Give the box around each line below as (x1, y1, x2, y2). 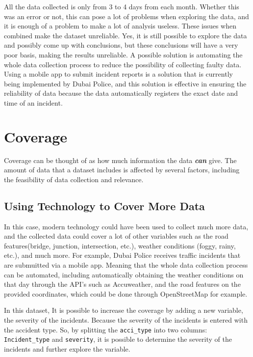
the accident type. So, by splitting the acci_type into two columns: (4, 324, 207, 334)
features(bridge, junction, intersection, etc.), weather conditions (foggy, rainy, (4, 240, 236, 250)
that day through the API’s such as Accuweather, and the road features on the (4, 279, 241, 289)
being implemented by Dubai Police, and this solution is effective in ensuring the (4, 78, 247, 88)
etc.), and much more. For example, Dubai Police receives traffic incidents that (4, 250, 241, 260)
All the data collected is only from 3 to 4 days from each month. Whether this (4, 1, 239, 11)
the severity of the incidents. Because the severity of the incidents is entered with (4, 314, 248, 325)
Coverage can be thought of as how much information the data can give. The (4, 155, 237, 165)
